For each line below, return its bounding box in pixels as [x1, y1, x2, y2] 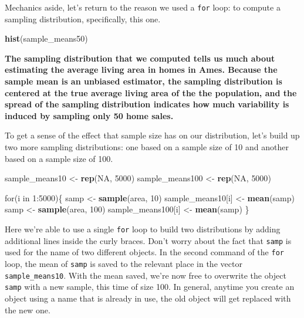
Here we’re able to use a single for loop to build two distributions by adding [5, 222, 281, 235]
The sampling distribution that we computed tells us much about [5, 52, 275, 64]
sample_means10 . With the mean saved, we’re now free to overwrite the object [5, 269, 286, 281]
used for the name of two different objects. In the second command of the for [5, 246, 284, 258]
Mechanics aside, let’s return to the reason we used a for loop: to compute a [5, 1, 281, 13]
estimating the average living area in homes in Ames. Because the [5, 63, 278, 76]
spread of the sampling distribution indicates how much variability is [5, 98, 289, 110]
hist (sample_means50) [5, 32, 88, 45]
